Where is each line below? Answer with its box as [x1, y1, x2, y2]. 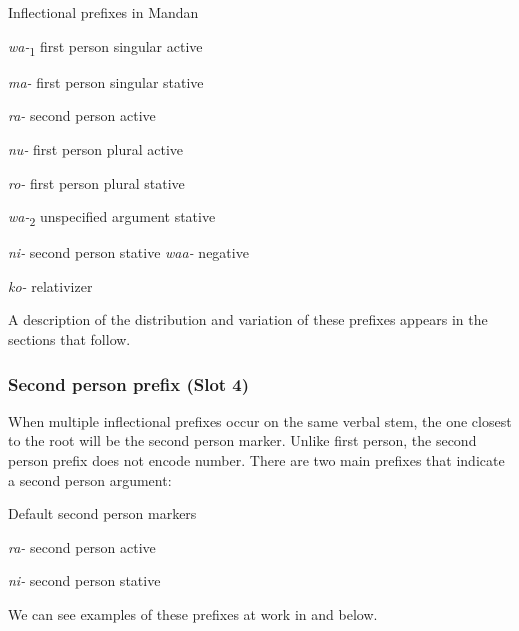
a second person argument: [8, 469, 172, 490]
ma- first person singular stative [8, 71, 204, 92]
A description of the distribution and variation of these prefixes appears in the [8, 309, 488, 330]
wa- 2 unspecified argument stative [8, 206, 216, 229]
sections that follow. [8, 329, 131, 349]
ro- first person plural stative [8, 172, 185, 193]
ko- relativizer [8, 275, 93, 296]
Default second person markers [8, 503, 197, 524]
